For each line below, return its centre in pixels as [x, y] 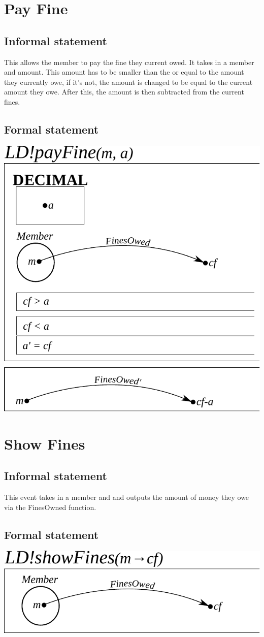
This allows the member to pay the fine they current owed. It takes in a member [129, 62]
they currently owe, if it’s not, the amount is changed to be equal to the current [128, 82]
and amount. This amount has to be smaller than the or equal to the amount [124, 72]
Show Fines [45, 443]
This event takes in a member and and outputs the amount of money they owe [127, 497]
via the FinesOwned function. [50, 507]
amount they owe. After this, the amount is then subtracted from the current [124, 92]
